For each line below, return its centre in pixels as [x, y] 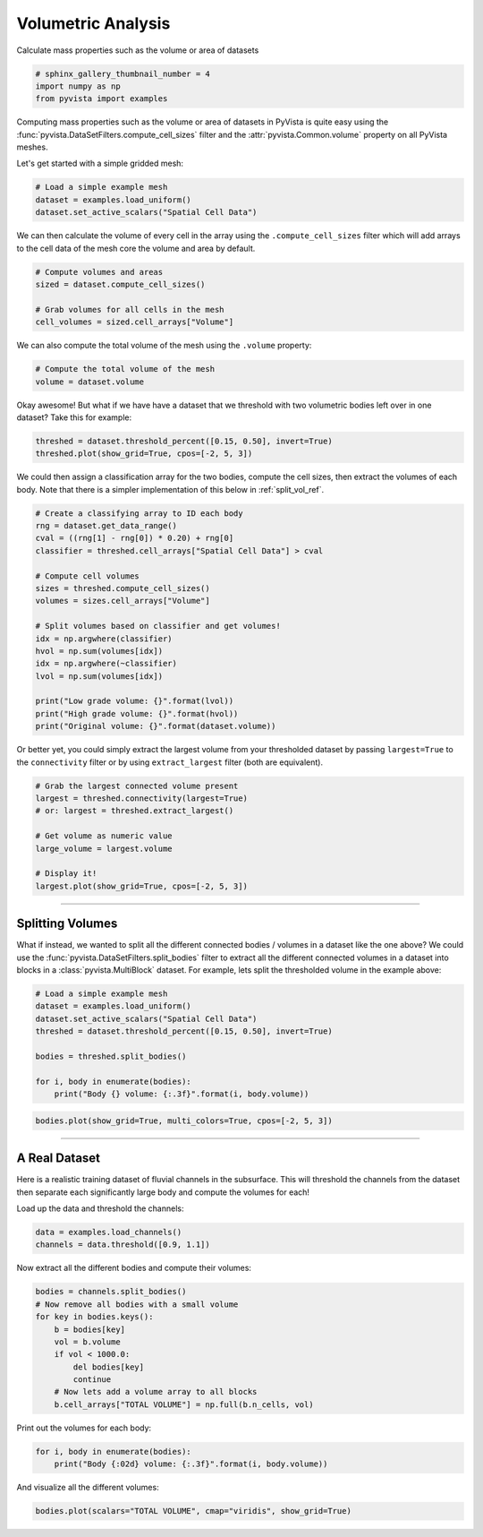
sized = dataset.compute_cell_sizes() [120, 284]
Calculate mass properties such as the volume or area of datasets [138, 50]
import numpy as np [78, 86]
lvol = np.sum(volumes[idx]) [99, 676]
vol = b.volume [87, 1342]
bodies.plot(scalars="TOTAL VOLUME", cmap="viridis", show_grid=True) [194, 1511]
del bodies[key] [109, 1367]
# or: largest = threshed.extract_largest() [135, 811]
